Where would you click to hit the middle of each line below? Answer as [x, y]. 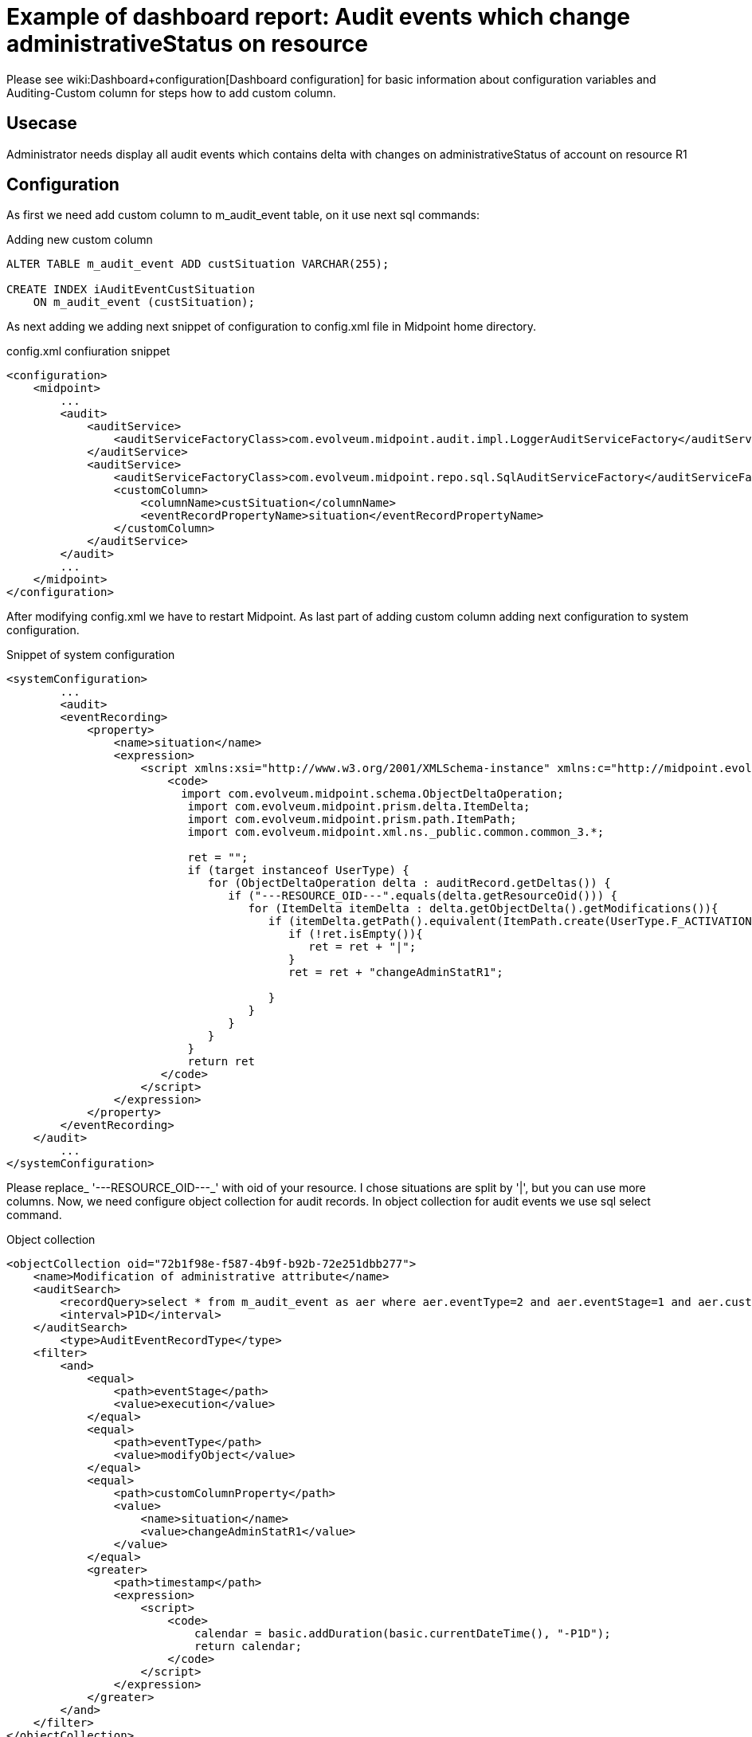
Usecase [42, 124]
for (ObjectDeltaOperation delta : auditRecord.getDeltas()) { [409, 883]
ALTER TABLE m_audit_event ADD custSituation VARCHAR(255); [198, 264]
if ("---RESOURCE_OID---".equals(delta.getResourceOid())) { [423, 896]
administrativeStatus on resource [187, 44]
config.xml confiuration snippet [88, 351]
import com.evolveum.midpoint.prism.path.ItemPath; [352, 819]
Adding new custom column [80, 240]
